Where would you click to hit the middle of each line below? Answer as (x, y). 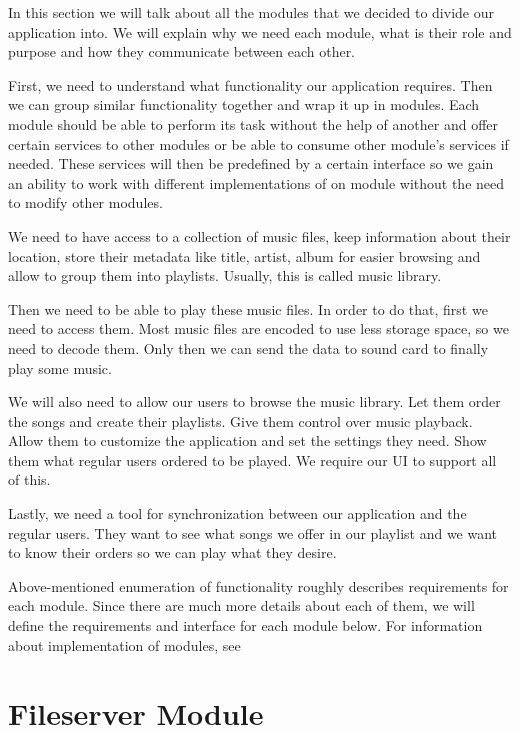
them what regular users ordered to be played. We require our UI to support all (252, 459)
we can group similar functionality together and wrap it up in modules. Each (244, 104)
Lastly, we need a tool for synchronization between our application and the (237, 513)
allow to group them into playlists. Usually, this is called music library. (225, 275)
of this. (29, 479)
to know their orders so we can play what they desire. (172, 552)
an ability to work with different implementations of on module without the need (256, 182)
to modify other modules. (85, 202)
